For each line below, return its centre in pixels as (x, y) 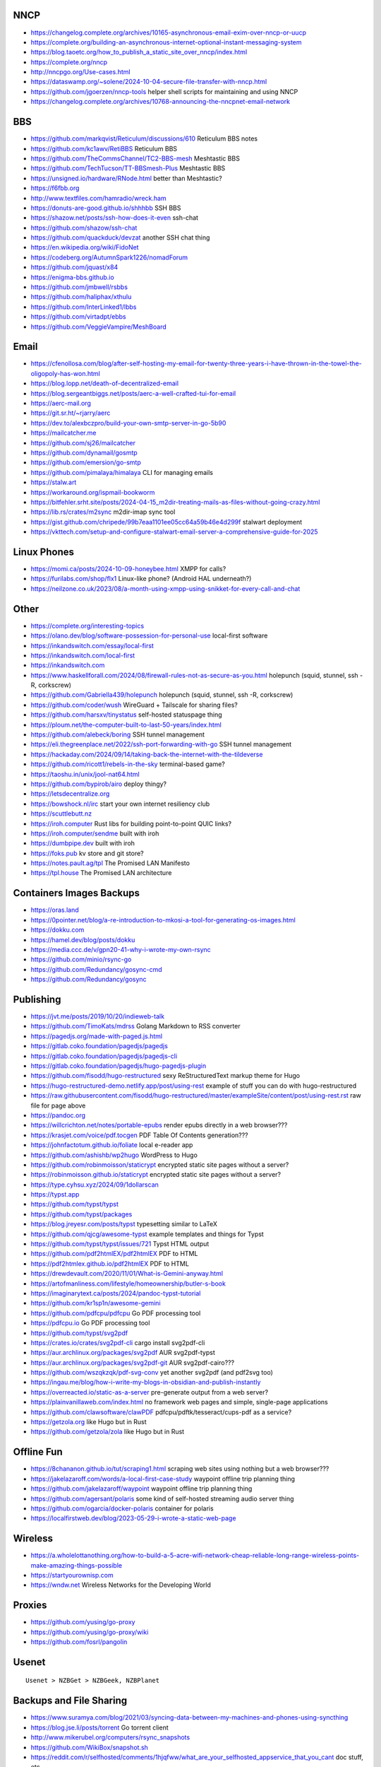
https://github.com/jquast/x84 (74, 267)
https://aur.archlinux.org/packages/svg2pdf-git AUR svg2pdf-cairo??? (133, 1362)
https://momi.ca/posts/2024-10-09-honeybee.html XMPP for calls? (128, 569)
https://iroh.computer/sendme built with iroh (95, 833)
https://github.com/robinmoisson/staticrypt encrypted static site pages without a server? (160, 1164)
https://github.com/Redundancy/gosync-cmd (96, 969)
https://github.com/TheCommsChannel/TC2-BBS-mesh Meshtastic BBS (135, 158)
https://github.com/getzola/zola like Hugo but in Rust (108, 1432)
